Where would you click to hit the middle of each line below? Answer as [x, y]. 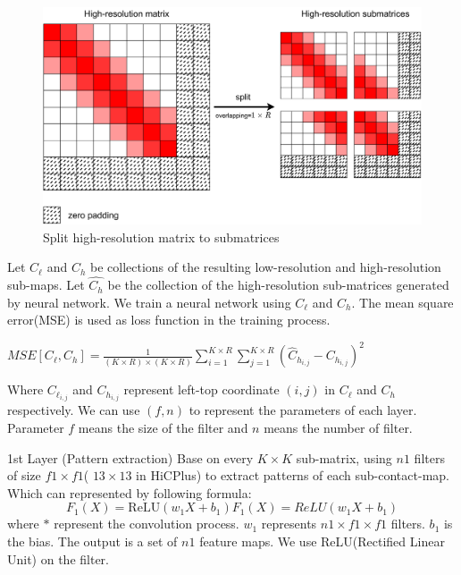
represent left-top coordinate [201, 389]
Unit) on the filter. [59, 558]
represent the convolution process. [147, 524]
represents [289, 524]
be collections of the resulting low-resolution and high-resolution [265, 267]
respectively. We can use [74, 410]
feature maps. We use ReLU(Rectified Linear [322, 541]
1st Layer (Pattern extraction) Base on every [130, 457]
